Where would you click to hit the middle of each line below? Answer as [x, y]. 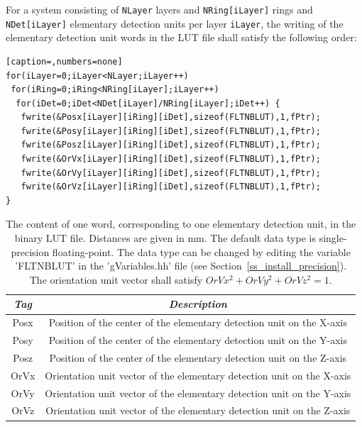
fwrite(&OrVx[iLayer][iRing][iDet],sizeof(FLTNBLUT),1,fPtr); [171, 159]
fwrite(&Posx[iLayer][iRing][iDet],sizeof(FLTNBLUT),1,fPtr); [171, 117]
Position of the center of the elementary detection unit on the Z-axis [198, 357]
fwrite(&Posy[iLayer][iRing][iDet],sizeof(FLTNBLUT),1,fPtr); [171, 131]
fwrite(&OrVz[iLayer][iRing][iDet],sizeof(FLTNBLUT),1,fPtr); [171, 187]
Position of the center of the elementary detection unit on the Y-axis [198, 340]
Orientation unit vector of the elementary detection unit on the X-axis [198, 375]
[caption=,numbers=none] [64, 61]
